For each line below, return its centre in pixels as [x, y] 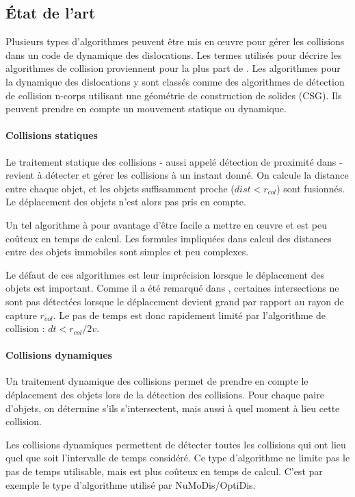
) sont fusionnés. [311, 188]
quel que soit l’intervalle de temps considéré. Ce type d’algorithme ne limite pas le [178, 458]
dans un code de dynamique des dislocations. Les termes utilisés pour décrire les [174, 54]
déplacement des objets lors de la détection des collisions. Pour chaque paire [165, 395]
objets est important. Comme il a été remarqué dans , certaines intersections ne [172, 288]
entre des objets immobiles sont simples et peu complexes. [127, 252]
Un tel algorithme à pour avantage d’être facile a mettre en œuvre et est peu [167, 224]
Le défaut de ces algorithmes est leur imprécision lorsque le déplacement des [165, 274]
